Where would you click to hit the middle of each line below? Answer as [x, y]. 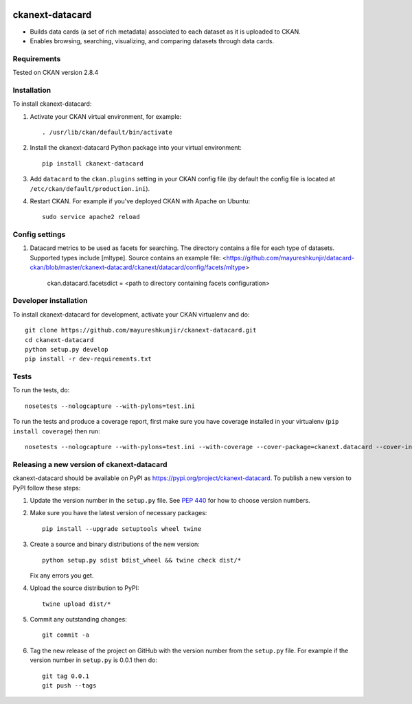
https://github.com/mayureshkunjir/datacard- [290, 258]
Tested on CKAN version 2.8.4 [56, 73]
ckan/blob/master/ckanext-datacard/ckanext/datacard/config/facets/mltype [138, 267]
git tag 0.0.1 [66, 676]
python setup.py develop [67, 349]
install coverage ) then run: [56, 431]
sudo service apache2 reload [91, 217]
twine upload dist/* [77, 604]
